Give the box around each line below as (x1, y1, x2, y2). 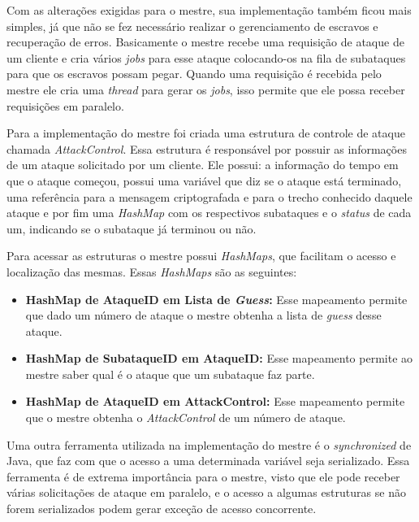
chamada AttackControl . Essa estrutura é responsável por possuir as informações (6, 140, 407, 157)
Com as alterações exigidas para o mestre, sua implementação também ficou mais (6, 2, 412, 18)
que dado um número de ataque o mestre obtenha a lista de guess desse (25, 307, 382, 324)
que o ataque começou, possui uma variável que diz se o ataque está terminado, (6, 172, 402, 189)
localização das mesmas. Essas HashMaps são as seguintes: (6, 263, 297, 280)
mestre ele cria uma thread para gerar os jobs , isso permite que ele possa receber (6, 80, 405, 98)
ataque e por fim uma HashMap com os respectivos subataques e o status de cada (6, 204, 412, 221)
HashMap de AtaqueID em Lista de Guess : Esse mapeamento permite (25, 290, 408, 307)
